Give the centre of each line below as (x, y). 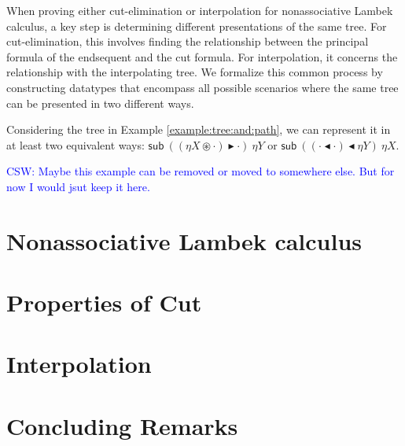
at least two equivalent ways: (75, 144)
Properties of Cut (104, 302)
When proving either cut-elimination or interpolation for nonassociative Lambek (200, 10)
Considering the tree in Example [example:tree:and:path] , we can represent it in (199, 129)
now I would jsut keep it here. (78, 186)
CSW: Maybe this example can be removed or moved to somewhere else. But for (201, 171)
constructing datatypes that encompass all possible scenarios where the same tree (202, 87)
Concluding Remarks (122, 425)
